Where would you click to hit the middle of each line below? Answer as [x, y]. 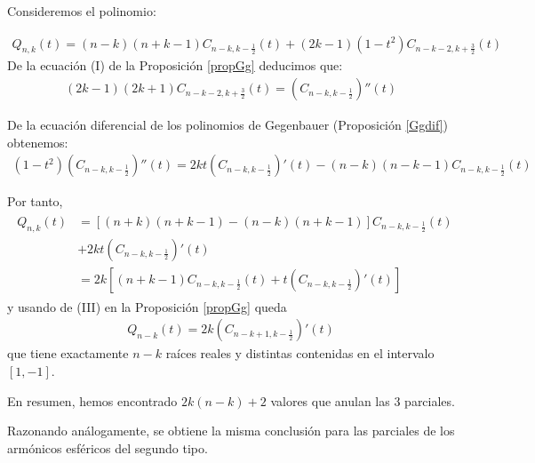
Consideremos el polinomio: [82, 11]
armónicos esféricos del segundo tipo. [108, 447]
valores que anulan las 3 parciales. [363, 400]
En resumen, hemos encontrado [92, 400]
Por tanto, [35, 201]
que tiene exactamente [68, 353]
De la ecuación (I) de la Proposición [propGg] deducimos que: [175, 65]
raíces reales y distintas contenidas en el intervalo [300, 353]
